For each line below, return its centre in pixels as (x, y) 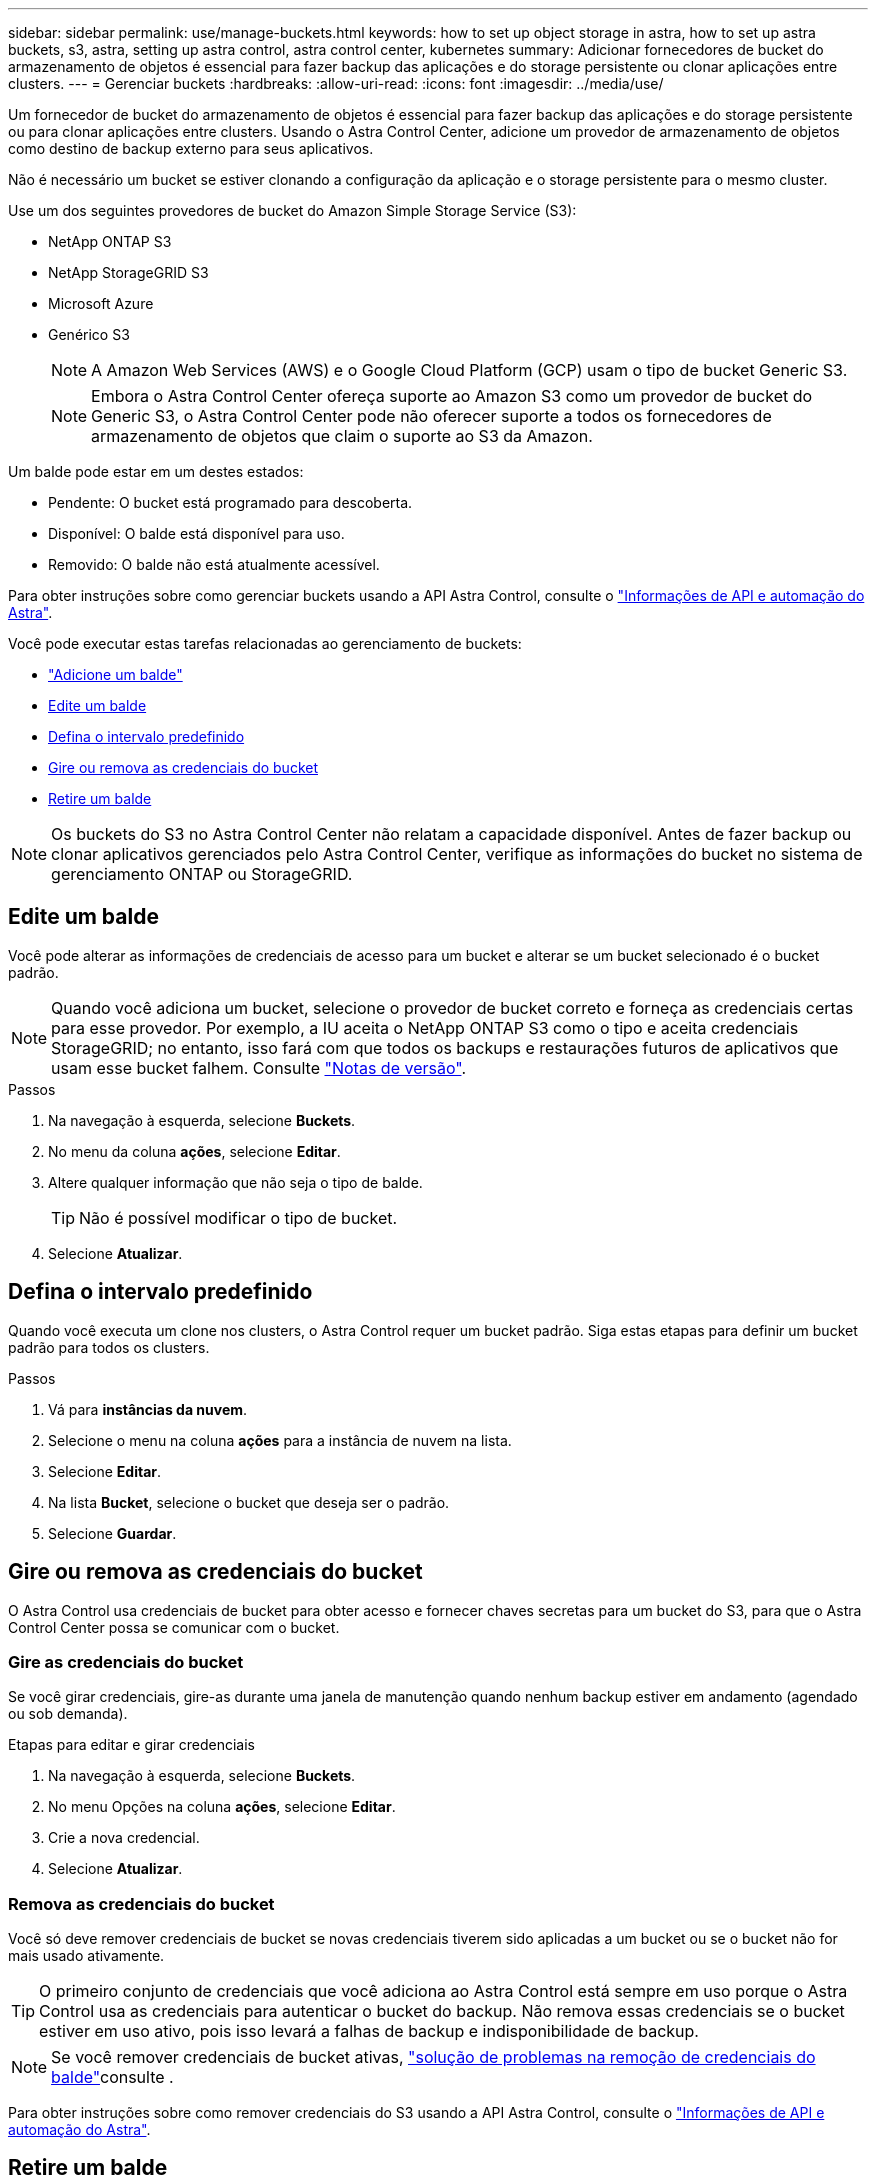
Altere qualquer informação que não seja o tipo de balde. (235, 1182)
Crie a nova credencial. (124, 1838)
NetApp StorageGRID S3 (128, 272)
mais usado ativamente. (86, 1956)
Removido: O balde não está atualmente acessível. (214, 564)
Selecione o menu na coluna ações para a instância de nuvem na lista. (280, 1440)
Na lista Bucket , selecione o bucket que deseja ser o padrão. (249, 1502)
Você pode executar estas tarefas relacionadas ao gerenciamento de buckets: (265, 643)
